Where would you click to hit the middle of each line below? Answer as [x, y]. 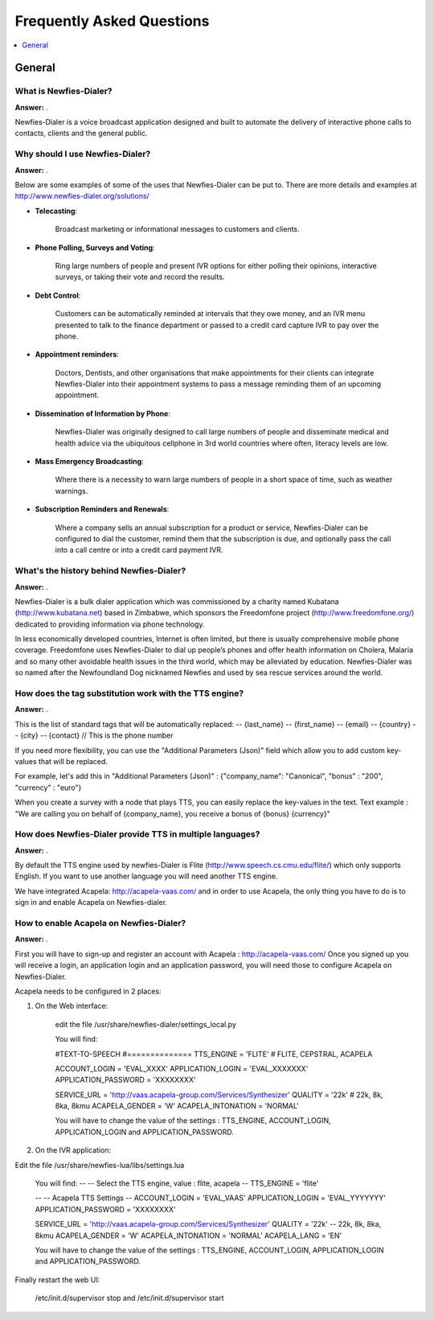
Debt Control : [58, 295]
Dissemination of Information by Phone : [102, 413]
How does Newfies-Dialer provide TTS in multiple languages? [137, 834]
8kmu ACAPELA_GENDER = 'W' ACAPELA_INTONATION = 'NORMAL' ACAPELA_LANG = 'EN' [188, 1236]
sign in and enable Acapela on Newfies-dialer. [91, 903]
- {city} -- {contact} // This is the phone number [94, 735]
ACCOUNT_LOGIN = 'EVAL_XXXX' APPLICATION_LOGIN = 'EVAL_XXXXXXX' [182, 1068]
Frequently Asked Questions [112, 21]
